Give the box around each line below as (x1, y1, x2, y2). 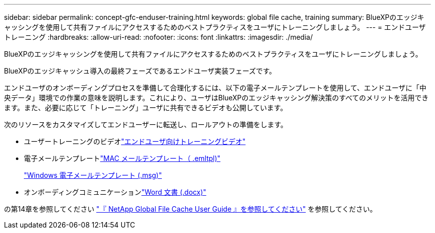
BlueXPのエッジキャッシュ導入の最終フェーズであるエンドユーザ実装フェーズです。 (4, 67, 276, 75)
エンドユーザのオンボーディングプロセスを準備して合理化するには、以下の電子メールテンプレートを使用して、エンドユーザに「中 (4, 83, 427, 92)
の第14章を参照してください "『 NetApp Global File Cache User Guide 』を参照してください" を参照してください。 (4, 205, 377, 213)
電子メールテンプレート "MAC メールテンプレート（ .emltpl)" (24, 154, 220, 162)
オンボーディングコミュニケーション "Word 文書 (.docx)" (24, 188, 207, 196)
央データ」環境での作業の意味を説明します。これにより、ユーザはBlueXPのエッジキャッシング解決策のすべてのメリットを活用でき (4, 93, 429, 102)
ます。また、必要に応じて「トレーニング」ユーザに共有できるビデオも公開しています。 (4, 103, 288, 112)
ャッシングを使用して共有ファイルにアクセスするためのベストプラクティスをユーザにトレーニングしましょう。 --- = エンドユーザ (4, 23, 426, 31)
